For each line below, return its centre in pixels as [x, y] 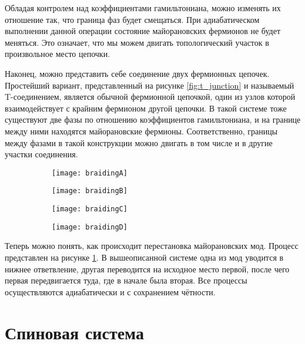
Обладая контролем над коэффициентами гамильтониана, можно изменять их [143, 8]
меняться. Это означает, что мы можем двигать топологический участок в [137, 42]
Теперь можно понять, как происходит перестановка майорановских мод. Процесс [152, 246]
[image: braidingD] [90, 227]
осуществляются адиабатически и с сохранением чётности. [110, 291]
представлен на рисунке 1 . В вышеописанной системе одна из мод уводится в [144, 257]
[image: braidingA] [90, 173]
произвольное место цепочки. [58, 54]
